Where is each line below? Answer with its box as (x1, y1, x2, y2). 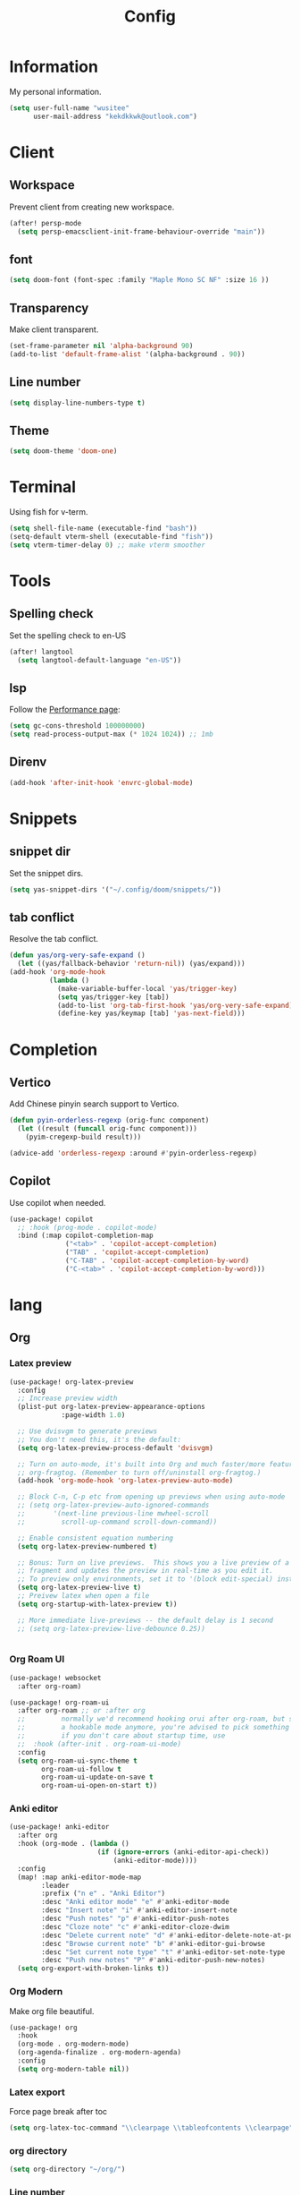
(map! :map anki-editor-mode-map (17, 1873, 142, 1882)
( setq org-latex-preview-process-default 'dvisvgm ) (17, 1443, 214, 1452)
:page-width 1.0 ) (61, 1411, 126, 1420)
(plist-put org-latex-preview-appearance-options (17, 1403, 205, 1412)
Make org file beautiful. (9, 2005, 95, 2016)
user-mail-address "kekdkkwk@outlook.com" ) (32, 112, 198, 121)
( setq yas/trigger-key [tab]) (56, 992, 170, 1002)
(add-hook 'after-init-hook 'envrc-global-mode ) (9, 778, 194, 787)
